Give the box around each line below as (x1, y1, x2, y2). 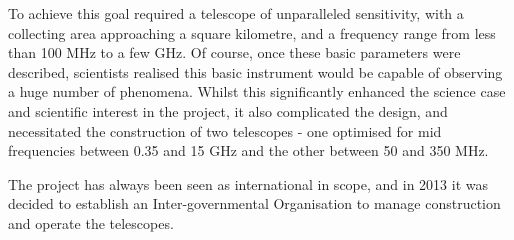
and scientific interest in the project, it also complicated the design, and (8, 100, 448, 121)
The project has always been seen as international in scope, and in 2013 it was (8, 173, 489, 194)
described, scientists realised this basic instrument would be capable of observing (8, 61, 503, 82)
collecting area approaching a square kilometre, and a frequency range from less (8, 22, 496, 43)
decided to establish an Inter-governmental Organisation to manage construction (8, 193, 501, 214)
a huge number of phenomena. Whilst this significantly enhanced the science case (8, 81, 506, 102)
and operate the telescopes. (8, 212, 174, 233)
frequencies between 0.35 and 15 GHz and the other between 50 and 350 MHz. (8, 140, 489, 161)
